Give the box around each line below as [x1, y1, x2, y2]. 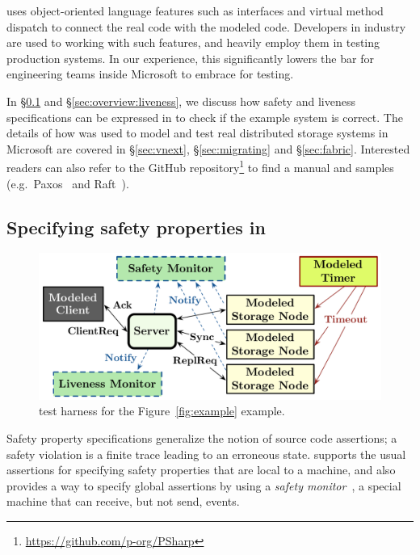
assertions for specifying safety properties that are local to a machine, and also [6, 461, 396, 478]
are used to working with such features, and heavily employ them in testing [6, 34, 380, 51]
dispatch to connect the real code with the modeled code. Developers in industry [6, 18, 406, 35]
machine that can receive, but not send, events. [6, 493, 240, 510]
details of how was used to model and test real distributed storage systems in [6, 124, 388, 141]
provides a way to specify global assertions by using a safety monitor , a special [6, 477, 401, 494]
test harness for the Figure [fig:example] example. [39, 402, 285, 419]
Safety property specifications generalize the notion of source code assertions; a [6, 429, 397, 446]
